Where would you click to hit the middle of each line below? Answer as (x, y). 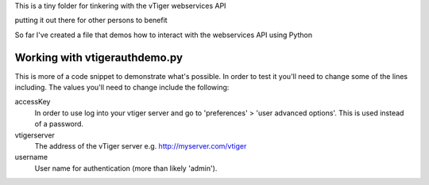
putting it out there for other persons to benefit (91, 21)
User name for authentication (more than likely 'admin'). (126, 168)
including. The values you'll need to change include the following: (122, 88)
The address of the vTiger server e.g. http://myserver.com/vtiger (141, 146)
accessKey (33, 102)
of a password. (59, 124)
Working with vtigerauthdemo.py (99, 57)
